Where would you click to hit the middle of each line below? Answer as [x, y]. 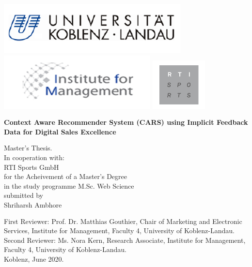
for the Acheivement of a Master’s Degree [65, 176]
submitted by [24, 195]
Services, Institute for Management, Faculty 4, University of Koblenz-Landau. [119, 230]
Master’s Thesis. [28, 148]
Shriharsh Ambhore [33, 204]
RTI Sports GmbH [31, 167]
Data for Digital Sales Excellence [60, 131]
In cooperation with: [34, 157]
